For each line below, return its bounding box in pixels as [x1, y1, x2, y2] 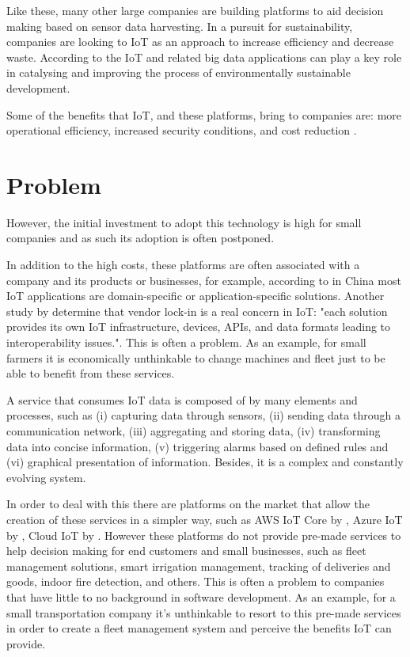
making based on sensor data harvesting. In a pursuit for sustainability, [6, 17, 353, 34]
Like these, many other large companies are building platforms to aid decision [6, 2, 384, 18]
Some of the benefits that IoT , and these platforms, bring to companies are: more [6, 106, 402, 123]
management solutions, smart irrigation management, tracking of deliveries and [6, 557, 391, 574]
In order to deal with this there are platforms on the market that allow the [6, 496, 370, 512]
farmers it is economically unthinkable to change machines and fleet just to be [6, 349, 385, 366]
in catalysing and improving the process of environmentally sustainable [6, 64, 351, 81]
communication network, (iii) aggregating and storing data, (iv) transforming [6, 423, 381, 439]
